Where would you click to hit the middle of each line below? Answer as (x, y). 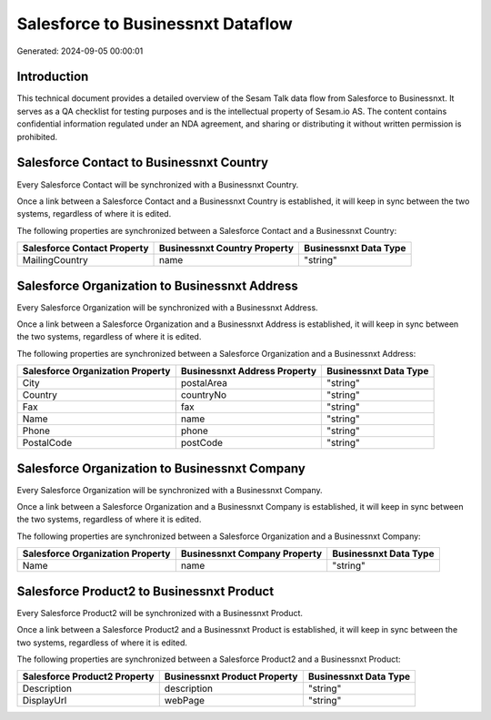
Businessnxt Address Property (249, 371)
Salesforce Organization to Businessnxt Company (161, 468)
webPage (184, 701)
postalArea (204, 383)
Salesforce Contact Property (85, 248)
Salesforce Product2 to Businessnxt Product (145, 591)
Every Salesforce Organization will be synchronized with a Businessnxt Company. (170, 490)
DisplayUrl (45, 701)
